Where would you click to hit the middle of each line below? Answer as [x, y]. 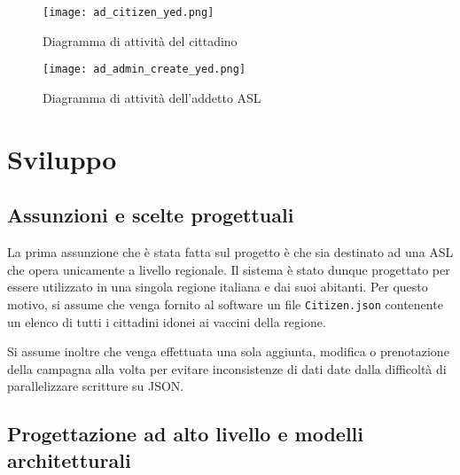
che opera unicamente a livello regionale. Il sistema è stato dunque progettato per [229, 269]
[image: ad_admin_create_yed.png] [144, 70]
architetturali [69, 459]
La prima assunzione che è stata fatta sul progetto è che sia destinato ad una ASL [230, 252]
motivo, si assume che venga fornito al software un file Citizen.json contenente [225, 304]
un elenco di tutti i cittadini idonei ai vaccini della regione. [167, 321]
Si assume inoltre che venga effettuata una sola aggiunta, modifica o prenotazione [228, 351]
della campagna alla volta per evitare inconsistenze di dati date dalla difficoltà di [227, 368]
